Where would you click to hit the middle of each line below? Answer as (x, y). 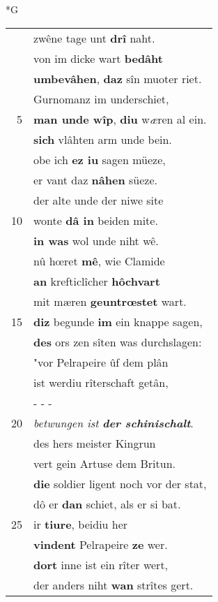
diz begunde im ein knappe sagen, (118, 321)
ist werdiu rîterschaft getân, (101, 382)
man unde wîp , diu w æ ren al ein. (120, 119)
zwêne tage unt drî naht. (94, 38)
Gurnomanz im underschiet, (101, 98)
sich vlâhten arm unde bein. (103, 139)
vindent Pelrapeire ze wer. (101, 544)
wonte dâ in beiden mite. (96, 220)
